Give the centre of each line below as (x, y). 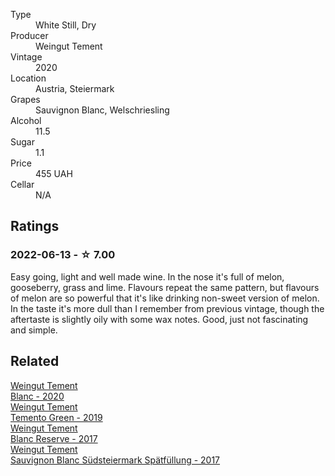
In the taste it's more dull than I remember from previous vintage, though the (167, 308)
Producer (29, 35)
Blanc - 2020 (37, 396)
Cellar (22, 184)
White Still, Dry (66, 25)
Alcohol (26, 120)
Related (35, 361)
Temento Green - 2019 (56, 417)
